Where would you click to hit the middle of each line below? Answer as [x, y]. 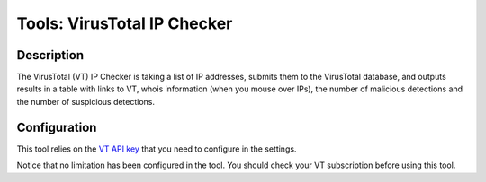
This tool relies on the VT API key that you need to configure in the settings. [157, 149]
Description [50, 55]
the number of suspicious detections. [86, 101]
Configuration [57, 127]
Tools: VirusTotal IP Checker [125, 23]
